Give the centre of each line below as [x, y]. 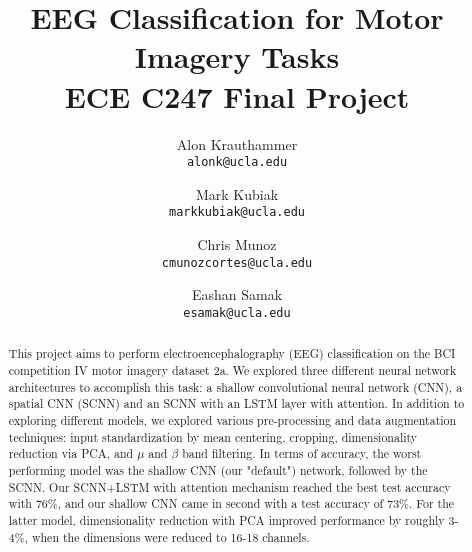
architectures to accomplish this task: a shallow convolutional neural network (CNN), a [235, 386]
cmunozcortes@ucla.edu [237, 262]
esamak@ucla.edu [237, 312]
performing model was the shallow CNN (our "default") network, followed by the [218, 469]
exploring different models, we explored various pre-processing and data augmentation [232, 419]
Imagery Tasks [237, 56]
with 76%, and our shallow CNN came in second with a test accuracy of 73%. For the [231, 503]
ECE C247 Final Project [237, 95]
